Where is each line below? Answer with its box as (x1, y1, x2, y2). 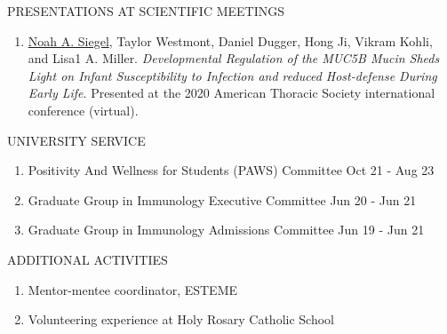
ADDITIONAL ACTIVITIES (7, 250, 168, 268)
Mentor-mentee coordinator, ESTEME (28, 280, 238, 298)
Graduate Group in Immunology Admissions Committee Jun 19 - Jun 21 (28, 220, 425, 239)
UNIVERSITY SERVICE (7, 131, 146, 149)
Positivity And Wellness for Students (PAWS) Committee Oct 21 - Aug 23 (28, 161, 435, 179)
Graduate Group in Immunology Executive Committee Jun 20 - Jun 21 (28, 190, 417, 209)
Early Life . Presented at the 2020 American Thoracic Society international (28, 83, 435, 102)
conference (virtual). (28, 100, 139, 119)
